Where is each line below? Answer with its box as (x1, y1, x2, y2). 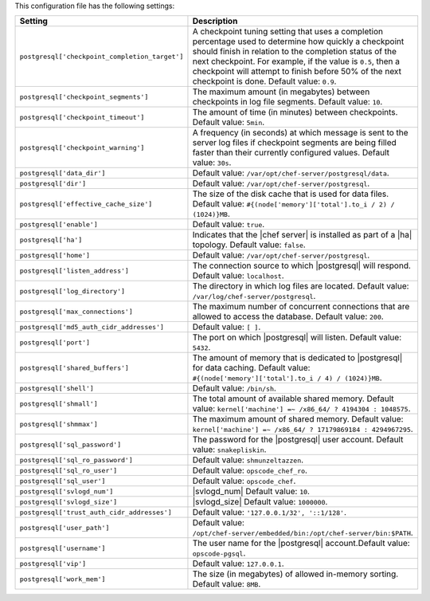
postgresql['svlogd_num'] (19, 487, 114, 496)
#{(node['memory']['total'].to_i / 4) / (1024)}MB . (192, 372, 382, 383)
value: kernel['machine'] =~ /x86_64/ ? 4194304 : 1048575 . (192, 403, 411, 414)
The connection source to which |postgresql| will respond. (192, 260, 412, 271)
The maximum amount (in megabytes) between (192, 86, 370, 97)
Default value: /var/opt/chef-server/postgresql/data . (192, 167, 389, 179)
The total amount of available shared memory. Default (192, 393, 394, 404)
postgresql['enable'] (19, 220, 99, 229)
